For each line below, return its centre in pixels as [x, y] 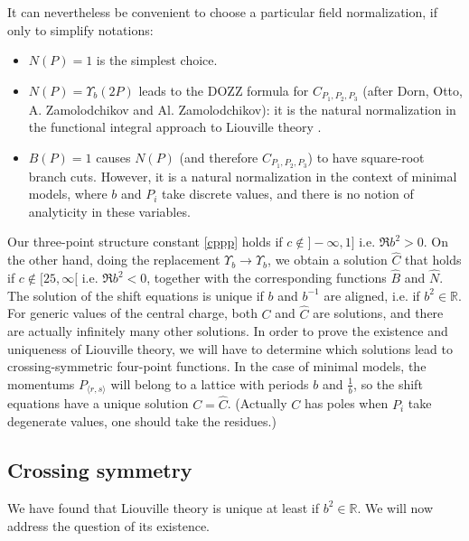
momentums [41, 383]
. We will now [395, 507]
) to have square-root [366, 157]
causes [113, 157]
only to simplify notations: [80, 29]
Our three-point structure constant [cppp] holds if [145, 242]
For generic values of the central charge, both [132, 313]
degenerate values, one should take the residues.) [142, 421]
